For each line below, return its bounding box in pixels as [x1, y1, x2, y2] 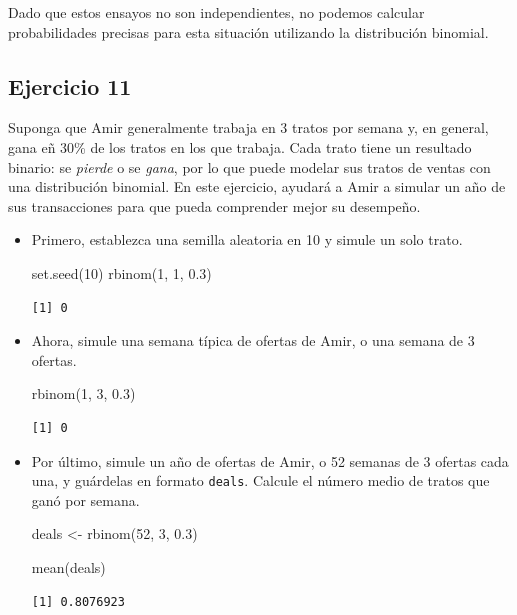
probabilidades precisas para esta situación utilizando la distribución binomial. [8, 21, 489, 42]
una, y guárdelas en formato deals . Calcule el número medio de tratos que [31, 470, 490, 491]
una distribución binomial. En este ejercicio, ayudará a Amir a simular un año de [8, 176, 506, 197]
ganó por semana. [31, 489, 140, 510]
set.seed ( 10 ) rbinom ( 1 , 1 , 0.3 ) [31, 262, 212, 283]
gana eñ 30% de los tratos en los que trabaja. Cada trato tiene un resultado [8, 136, 472, 157]
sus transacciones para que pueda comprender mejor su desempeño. [8, 195, 421, 216]
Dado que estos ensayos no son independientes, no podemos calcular [8, 2, 425, 22]
